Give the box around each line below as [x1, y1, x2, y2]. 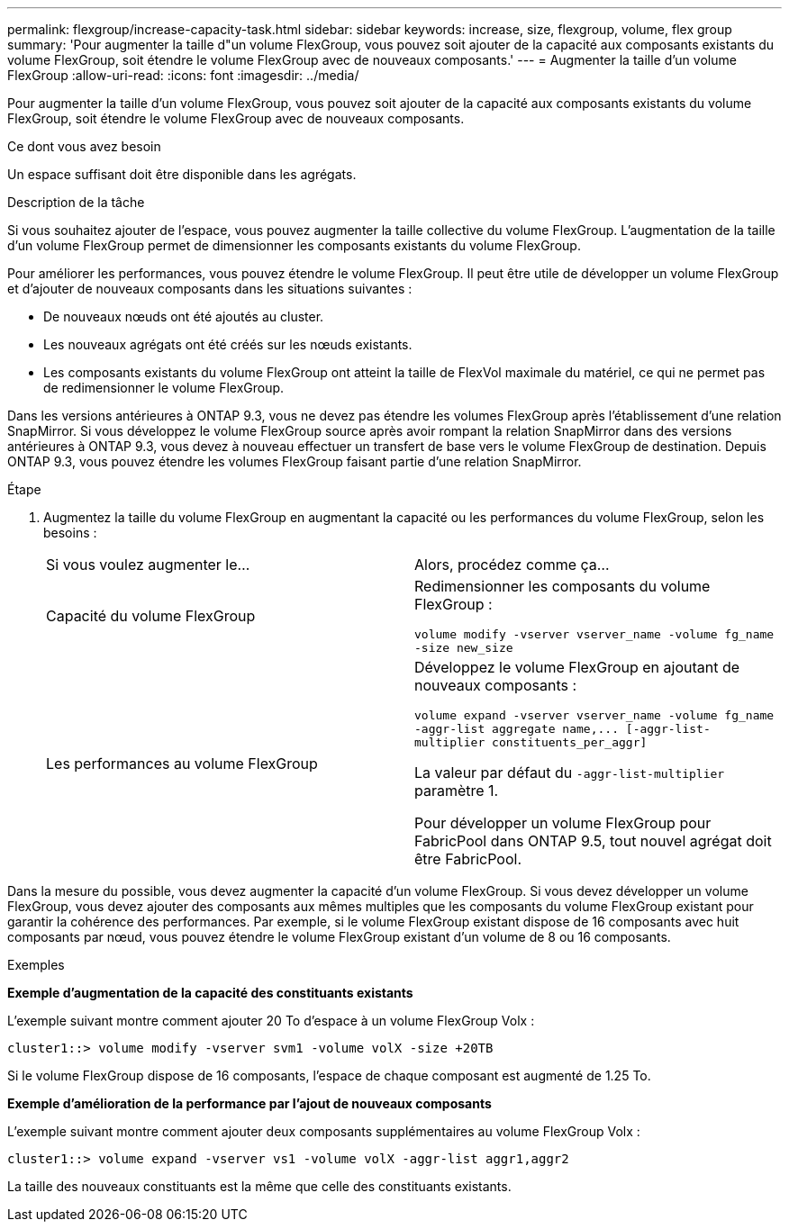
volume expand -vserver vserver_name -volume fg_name [414, 709, 775, 722]
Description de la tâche [7, 194, 145, 210]
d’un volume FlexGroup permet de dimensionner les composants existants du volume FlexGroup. [7, 238, 581, 253]
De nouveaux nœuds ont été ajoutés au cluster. [43, 309, 324, 324]
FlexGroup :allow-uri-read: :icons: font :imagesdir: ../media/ [7, 68, 359, 83]
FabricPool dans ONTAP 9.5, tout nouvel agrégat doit [414, 832, 772, 850]
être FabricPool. [414, 850, 521, 868]
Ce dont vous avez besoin [7, 139, 161, 154]
